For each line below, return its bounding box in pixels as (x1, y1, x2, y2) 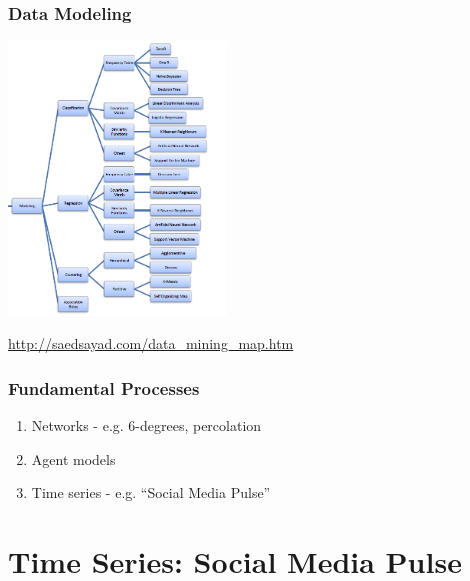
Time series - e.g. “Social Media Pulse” (31, 482, 271, 503)
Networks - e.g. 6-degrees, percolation (31, 415, 262, 436)
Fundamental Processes (8, 375, 200, 400)
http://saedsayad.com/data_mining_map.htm (8, 333, 294, 354)
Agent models (31, 448, 116, 469)
